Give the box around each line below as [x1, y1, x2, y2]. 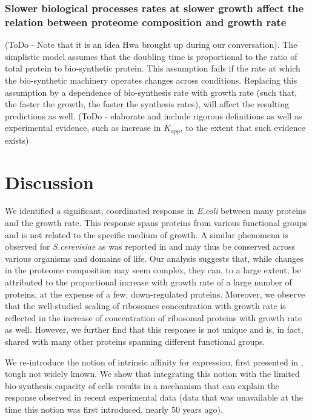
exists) [5, 133, 29, 146]
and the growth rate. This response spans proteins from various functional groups [5, 216, 308, 229]
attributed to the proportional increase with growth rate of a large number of [5, 276, 292, 288]
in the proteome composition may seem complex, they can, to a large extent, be [5, 264, 301, 276]
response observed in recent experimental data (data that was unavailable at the [5, 391, 303, 404]
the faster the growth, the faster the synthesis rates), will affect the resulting [5, 98, 289, 110]
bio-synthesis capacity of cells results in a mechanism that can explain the [5, 379, 279, 392]
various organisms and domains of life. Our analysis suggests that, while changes [5, 252, 304, 264]
